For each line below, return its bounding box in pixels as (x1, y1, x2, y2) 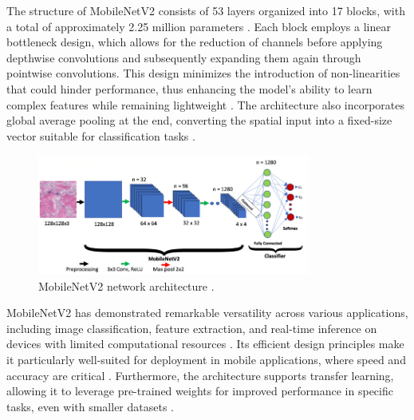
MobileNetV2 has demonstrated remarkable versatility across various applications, (6, 304, 408, 321)
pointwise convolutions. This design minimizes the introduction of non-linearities (6, 65, 400, 81)
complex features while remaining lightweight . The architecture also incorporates (6, 96, 405, 113)
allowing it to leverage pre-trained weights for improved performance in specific (6, 382, 393, 399)
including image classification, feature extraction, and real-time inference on (6, 319, 377, 336)
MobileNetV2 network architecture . (38, 277, 215, 294)
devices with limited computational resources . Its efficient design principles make (6, 335, 404, 352)
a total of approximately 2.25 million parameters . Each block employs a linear (6, 18, 391, 34)
